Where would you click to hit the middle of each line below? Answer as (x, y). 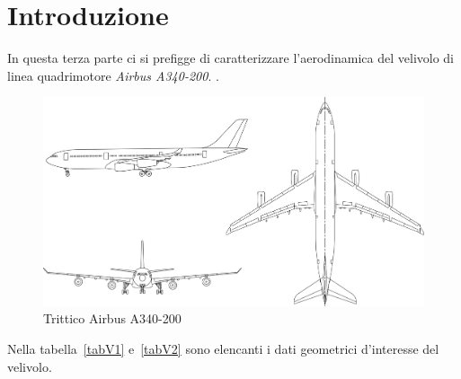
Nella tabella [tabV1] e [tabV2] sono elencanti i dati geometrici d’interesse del (223, 349)
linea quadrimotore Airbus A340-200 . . (113, 75)
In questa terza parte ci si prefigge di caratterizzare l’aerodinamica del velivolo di (231, 58)
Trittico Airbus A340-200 (112, 318)
